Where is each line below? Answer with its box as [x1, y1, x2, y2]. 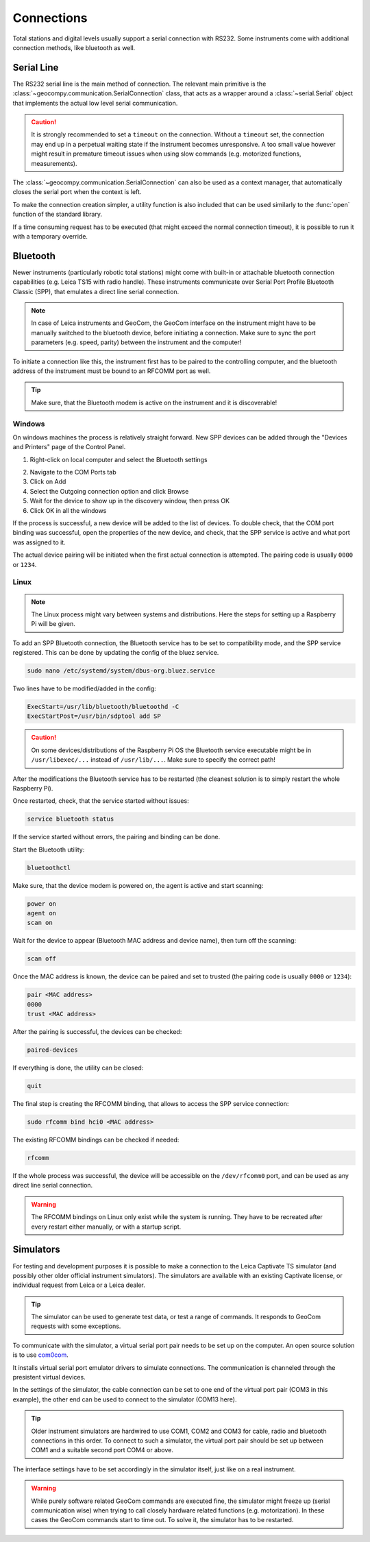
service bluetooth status [27, 815, 114, 823]
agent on [27, 909, 57, 917]
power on [27, 900, 57, 908]
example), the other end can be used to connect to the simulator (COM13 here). [12, 1395, 237, 1404]
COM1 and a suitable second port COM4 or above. [31, 1446, 174, 1454]
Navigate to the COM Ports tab [29, 468, 116, 477]
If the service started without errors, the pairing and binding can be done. [12, 833, 221, 841]
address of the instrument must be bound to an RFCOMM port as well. [12, 367, 211, 375]
